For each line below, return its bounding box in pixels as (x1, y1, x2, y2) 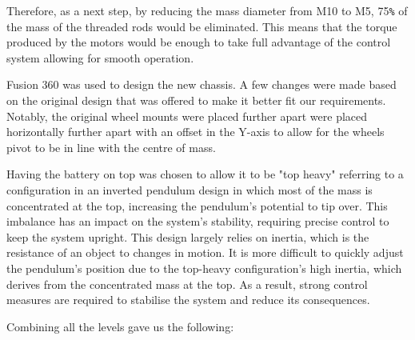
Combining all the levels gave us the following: (6, 318, 234, 334)
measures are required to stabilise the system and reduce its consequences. (6, 291, 370, 308)
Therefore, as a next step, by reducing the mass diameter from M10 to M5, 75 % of (6, 2, 408, 18)
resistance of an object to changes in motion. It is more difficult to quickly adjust (6, 244, 404, 261)
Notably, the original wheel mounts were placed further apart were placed (6, 107, 368, 124)
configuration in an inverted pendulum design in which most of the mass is (6, 182, 373, 198)
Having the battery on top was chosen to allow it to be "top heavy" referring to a (6, 166, 404, 182)
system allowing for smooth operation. (6, 49, 194, 66)
